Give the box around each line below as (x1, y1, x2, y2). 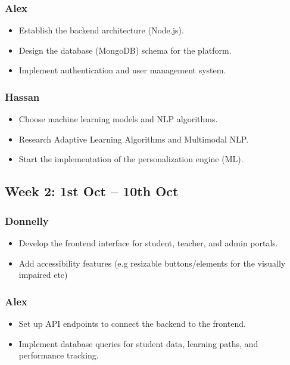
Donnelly (5, 213, 49, 228)
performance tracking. (18, 349, 99, 361)
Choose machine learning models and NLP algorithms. (18, 113, 218, 125)
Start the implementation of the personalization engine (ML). (18, 153, 244, 165)
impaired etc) (18, 268, 68, 281)
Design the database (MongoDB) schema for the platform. (18, 44, 232, 56)
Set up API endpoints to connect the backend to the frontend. (18, 317, 246, 329)
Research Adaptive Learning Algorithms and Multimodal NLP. (18, 132, 249, 145)
